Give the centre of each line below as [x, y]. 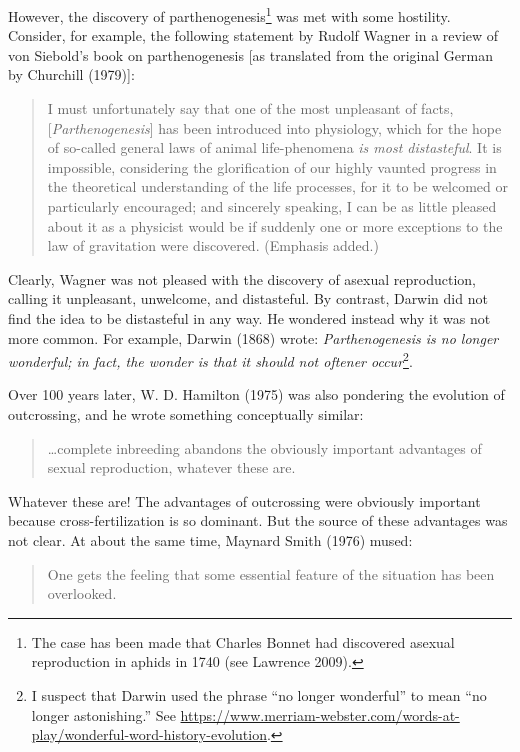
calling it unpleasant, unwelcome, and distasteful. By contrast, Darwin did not [248, 298]
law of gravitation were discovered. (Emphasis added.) [213, 245]
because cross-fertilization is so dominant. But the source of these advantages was [258, 520]
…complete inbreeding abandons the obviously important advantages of [264, 447]
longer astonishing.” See [103, 714]
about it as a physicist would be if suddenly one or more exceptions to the [275, 225]
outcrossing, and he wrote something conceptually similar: [186, 414]
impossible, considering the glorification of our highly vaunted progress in [272, 166]
